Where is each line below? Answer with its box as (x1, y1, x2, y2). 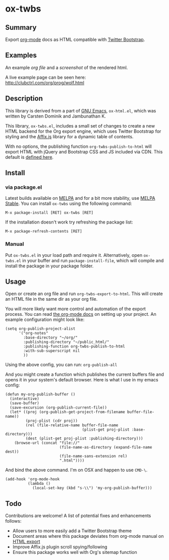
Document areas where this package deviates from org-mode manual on (12, 533, 164, 539)
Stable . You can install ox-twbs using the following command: (5, 200, 132, 207)
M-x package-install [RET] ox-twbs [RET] (5, 210, 94, 215)
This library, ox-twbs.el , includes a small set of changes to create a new (5, 123, 155, 129)
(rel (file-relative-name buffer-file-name (25, 423, 119, 428)
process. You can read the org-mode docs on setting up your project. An (5, 311, 156, 317)
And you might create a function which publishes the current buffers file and (5, 371, 164, 377)
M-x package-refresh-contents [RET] (5, 229, 82, 234)
